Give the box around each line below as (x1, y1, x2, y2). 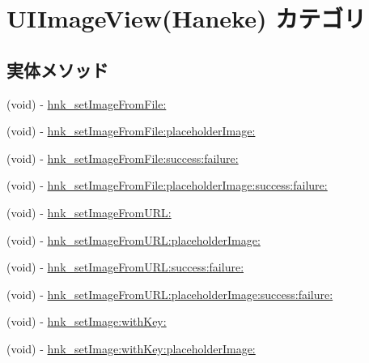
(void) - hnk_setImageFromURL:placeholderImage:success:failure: (6, 285, 333, 302)
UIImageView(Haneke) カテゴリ (6, 2, 367, 35)
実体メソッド (6, 57, 108, 82)
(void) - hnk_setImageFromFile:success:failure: (6, 149, 239, 166)
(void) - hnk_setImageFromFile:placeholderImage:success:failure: (6, 177, 328, 194)
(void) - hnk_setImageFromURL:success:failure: (6, 258, 244, 275)
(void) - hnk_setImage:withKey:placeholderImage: (6, 340, 256, 357)
